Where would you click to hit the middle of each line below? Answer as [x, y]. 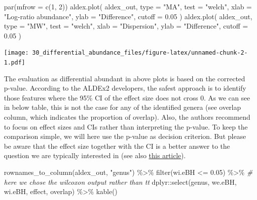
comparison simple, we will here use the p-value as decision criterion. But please [125, 136]
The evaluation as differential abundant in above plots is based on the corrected [125, 78]
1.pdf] [15, 63]
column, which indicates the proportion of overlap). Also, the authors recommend [127, 117]
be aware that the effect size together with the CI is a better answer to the [117, 146]
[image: [17, 53]
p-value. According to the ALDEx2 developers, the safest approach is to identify [125, 88]
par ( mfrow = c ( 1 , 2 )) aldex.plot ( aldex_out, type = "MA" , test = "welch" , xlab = [128, 6]
